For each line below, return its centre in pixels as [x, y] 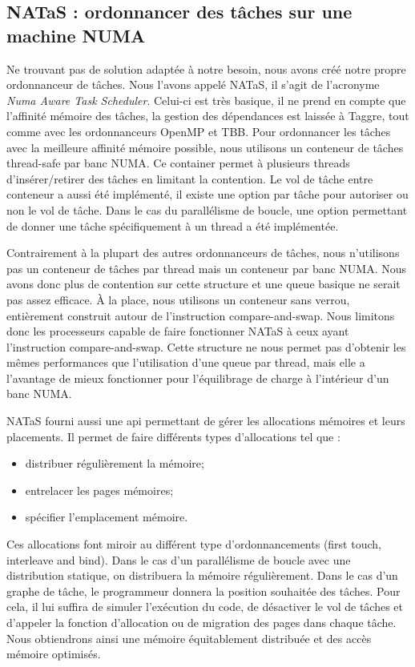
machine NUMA [76, 35]
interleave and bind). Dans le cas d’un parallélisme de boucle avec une [179, 559]
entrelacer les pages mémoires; [99, 490]
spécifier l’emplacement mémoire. [107, 517]
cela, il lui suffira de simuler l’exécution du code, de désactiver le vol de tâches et [205, 607]
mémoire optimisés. [54, 654]
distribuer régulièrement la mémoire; [115, 463]
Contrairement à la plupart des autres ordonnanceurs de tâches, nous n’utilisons [203, 253]
